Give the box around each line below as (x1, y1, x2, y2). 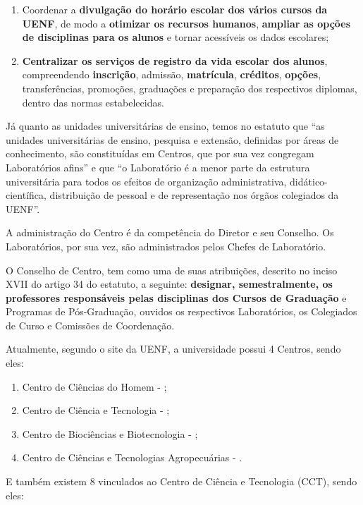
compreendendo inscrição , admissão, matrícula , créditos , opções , (22, 67, 321, 82)
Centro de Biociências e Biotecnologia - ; (22, 426, 198, 441)
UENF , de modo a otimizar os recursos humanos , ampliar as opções (22, 16, 351, 30)
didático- (290, 174, 328, 188)
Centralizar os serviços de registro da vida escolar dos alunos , (22, 53, 328, 68)
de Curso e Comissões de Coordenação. (6, 317, 175, 332)
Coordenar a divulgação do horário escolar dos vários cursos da (22, 2, 328, 16)
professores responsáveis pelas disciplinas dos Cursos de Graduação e (6, 290, 347, 305)
